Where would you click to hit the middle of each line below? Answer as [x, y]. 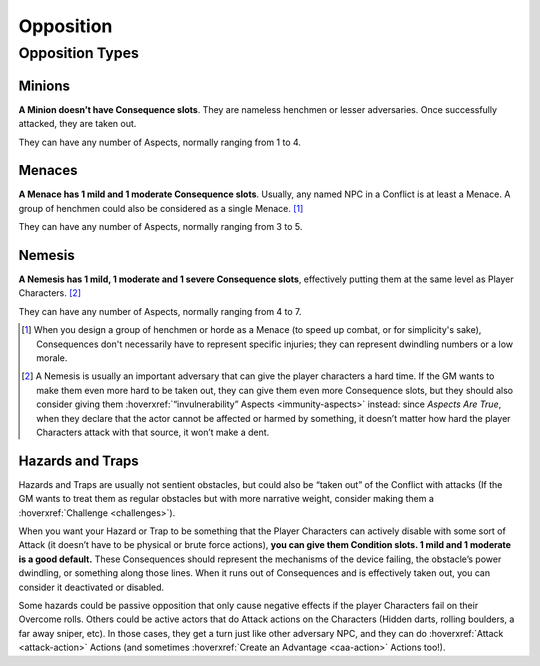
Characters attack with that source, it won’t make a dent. [153, 432]
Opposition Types [79, 53]
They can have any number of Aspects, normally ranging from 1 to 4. [160, 142]
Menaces [48, 170]
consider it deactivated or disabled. [91, 587]
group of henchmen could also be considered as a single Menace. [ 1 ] [161, 208]
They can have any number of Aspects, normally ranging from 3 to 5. [160, 227]
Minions [44, 85]
